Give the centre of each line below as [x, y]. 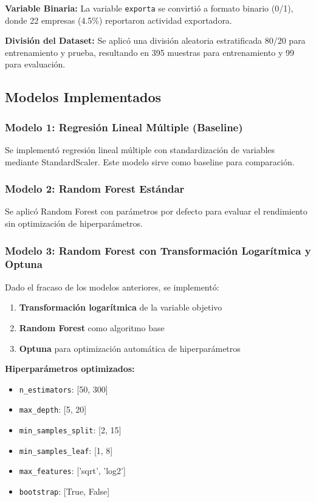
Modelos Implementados [83, 97]
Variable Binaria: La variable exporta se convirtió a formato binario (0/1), [149, 8]
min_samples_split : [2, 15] [70, 430]
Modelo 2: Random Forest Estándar [95, 189]
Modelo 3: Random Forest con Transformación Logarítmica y [158, 250]
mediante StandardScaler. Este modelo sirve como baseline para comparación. [150, 161]
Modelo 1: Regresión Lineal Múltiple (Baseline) [124, 127]
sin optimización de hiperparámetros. [74, 223]
